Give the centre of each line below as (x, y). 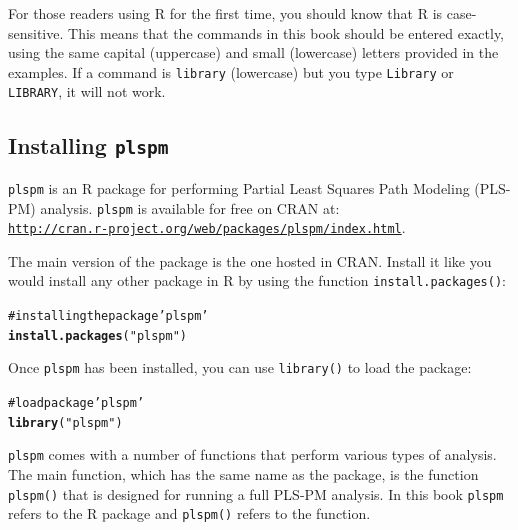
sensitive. (36, 32)
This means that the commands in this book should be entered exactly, (286, 32)
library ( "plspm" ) (65, 422)
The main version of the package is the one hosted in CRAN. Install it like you (250, 260)
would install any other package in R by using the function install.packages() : (257, 280)
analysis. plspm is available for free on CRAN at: (190, 207)
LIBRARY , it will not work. (87, 91)
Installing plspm (88, 145)
